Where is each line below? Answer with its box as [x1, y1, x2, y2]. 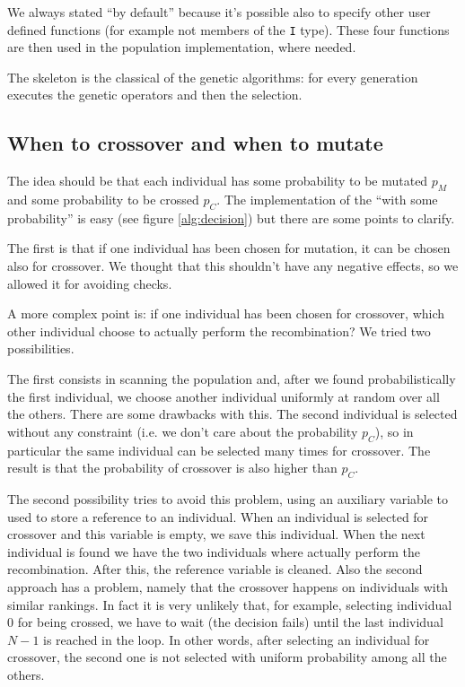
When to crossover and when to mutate [7, 129, 383, 157]
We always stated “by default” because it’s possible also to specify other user [7, 3, 431, 21]
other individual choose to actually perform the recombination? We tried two [7, 321, 431, 340]
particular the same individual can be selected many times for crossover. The [7, 440, 431, 459]
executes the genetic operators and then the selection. [7, 85, 303, 104]
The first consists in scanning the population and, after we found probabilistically [7, 369, 456, 387]
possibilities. [7, 339, 75, 358]
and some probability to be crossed [7, 190, 199, 209]
